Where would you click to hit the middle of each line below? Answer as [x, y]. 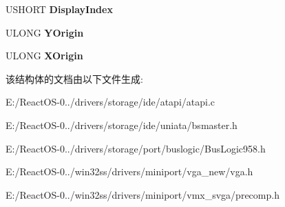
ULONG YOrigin [45, 32]
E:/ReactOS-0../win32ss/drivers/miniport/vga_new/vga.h [129, 171]
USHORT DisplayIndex [59, 9]
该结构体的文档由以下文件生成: [74, 78]
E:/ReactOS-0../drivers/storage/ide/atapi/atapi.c [110, 102]
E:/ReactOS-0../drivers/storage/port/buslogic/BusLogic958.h [136, 148]
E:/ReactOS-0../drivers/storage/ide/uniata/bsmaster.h [122, 125]
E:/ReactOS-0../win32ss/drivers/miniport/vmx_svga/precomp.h [142, 194]
